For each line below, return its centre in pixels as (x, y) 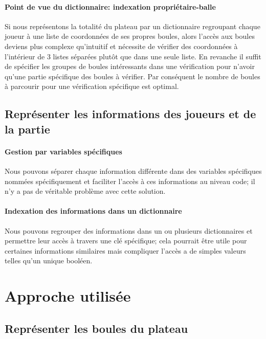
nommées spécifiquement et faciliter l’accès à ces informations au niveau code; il (130, 181)
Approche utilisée (68, 296)
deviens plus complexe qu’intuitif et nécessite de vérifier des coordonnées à (121, 46)
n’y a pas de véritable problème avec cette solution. (85, 191)
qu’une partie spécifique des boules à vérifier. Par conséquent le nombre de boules (132, 76)
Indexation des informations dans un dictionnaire (93, 211)
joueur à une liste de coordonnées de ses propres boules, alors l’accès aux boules (130, 36)
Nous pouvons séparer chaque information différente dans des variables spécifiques (133, 171)
